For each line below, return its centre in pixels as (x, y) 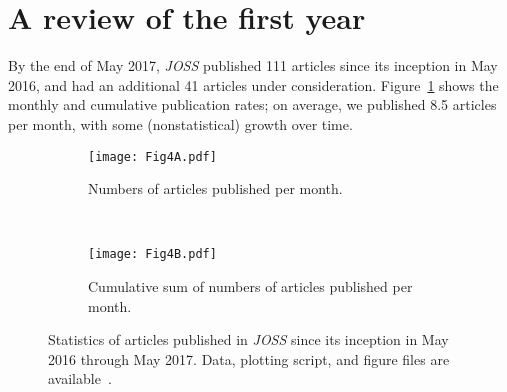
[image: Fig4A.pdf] (152, 156)
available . (80, 378)
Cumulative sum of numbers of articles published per (250, 286)
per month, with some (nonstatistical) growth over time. (180, 123)
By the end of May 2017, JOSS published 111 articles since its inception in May (253, 65)
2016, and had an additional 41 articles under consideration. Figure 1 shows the (253, 84)
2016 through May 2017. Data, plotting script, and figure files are (249, 358)
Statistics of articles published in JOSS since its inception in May (248, 339)
